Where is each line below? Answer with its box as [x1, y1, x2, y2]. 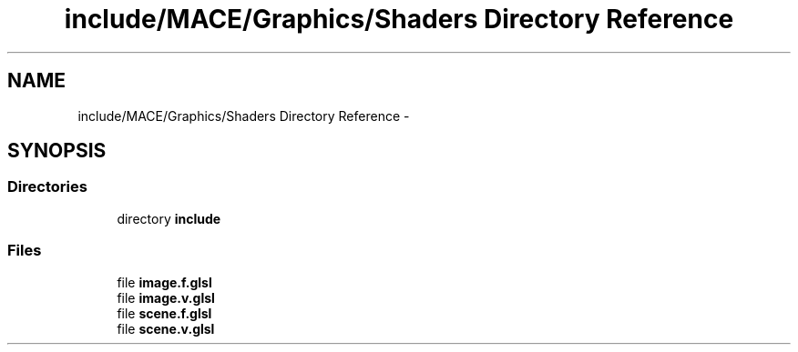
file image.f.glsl [117, 274, 212, 290]
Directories [7, 177, 87, 196]
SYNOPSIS [7, 139, 107, 163]
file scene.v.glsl [117, 320, 215, 337]
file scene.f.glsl [117, 305, 212, 321]
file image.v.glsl [117, 289, 215, 306]
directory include [117, 210, 221, 226]
